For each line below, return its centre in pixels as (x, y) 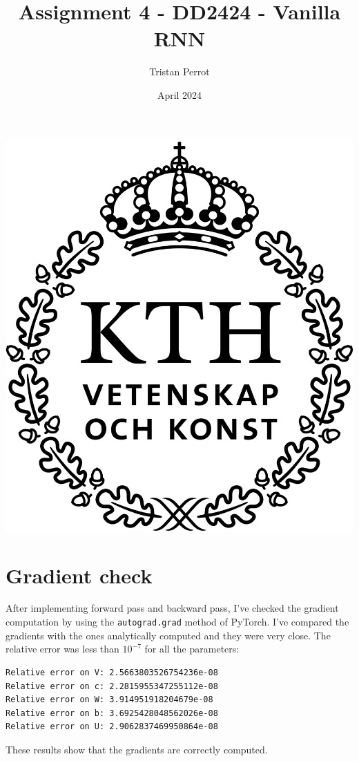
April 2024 (179, 94)
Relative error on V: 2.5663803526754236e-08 (112, 672)
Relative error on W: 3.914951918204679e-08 (109, 700)
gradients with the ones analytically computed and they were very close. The (168, 635)
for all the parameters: (192, 649)
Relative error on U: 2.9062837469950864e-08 (112, 727)
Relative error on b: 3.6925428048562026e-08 (112, 713)
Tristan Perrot (179, 72)
